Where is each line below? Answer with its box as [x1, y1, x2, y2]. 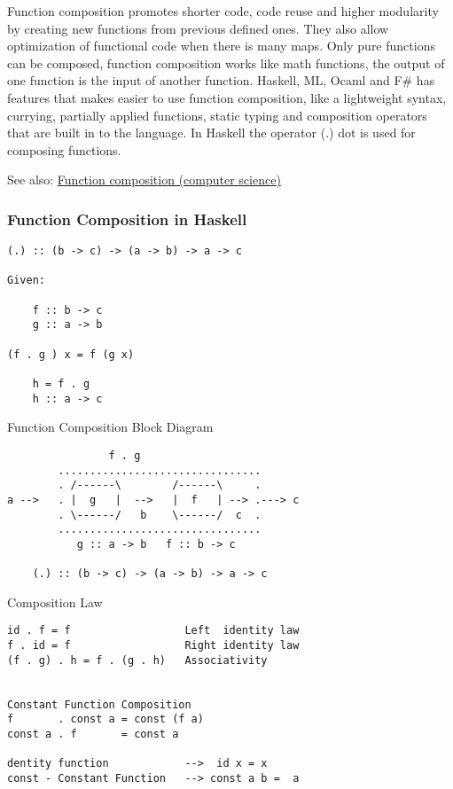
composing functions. [7, 140, 121, 159]
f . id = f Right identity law [7, 639, 300, 652]
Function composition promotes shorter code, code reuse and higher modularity [7, 2, 439, 20]
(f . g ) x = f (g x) [7, 348, 135, 361]
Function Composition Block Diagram [7, 418, 214, 436]
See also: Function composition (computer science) [7, 170, 281, 189]
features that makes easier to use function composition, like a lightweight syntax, [7, 88, 447, 106]
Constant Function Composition [7, 698, 191, 711]
